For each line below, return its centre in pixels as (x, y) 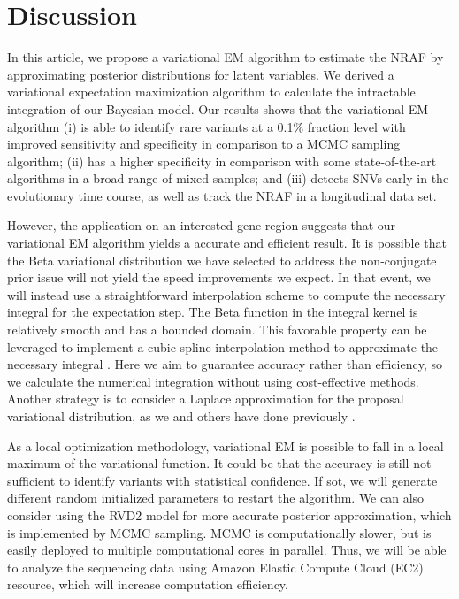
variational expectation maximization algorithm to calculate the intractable (211, 92)
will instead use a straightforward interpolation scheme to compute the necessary (226, 294)
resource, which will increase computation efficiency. (148, 584)
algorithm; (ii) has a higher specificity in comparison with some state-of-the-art (222, 161)
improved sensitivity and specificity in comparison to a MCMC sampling (204, 144)
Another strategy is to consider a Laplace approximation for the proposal (206, 399)
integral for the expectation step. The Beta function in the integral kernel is (213, 312)
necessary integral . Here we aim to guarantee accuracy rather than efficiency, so (225, 364)
